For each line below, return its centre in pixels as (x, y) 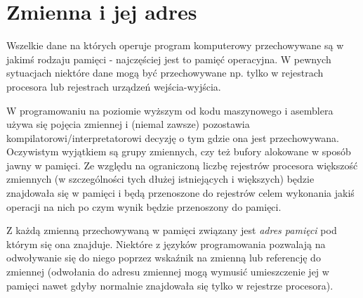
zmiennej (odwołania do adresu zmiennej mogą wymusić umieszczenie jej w (168, 272)
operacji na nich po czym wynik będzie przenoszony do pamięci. (144, 206)
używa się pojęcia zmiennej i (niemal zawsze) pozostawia (128, 124)
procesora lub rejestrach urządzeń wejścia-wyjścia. (114, 86)
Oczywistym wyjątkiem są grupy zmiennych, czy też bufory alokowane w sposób (179, 151)
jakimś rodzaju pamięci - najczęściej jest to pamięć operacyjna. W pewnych (169, 59)
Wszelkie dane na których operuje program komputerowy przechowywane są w (175, 45)
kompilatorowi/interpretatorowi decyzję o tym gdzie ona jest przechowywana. (173, 137)
